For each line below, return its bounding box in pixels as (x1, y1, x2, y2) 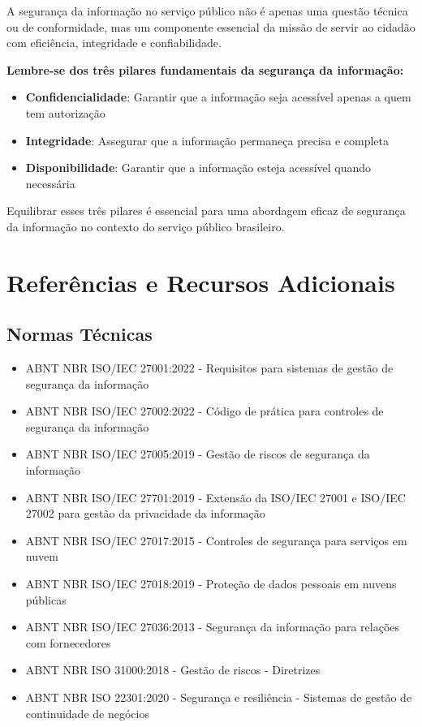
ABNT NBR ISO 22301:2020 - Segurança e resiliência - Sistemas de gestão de (25, 689, 412, 706)
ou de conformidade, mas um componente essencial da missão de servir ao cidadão (6, 18, 416, 35)
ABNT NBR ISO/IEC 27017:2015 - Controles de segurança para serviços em (25, 531, 407, 548)
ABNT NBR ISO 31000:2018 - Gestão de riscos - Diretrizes (25, 661, 321, 678)
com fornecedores (25, 634, 111, 651)
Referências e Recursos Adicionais (6, 265, 395, 299)
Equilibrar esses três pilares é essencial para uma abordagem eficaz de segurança (6, 202, 406, 219)
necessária (25, 174, 75, 191)
